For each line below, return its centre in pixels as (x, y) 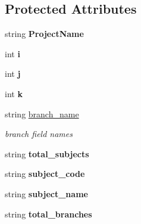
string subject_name (46, 193)
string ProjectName (44, 34)
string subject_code (45, 174)
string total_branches (48, 214)
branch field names (39, 134)
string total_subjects (47, 153)
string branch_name (42, 113)
